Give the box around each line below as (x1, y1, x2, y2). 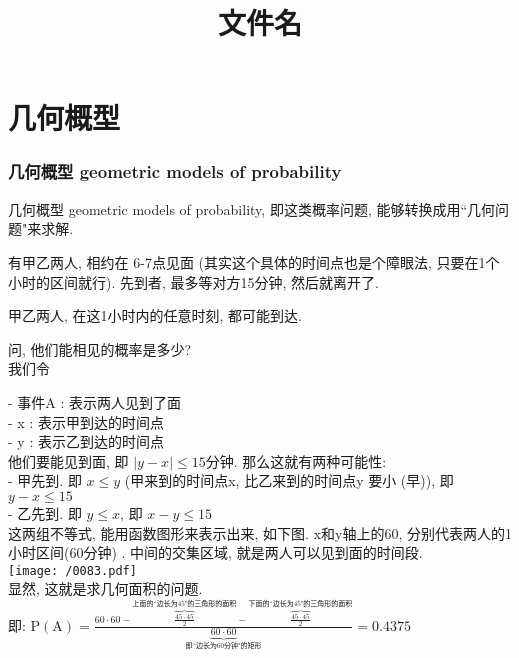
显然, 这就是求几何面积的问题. (8, 578, 203, 599)
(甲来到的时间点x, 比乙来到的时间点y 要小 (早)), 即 (124, 470, 454, 491)
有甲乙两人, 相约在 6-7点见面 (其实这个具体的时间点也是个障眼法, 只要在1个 (8, 251, 500, 272)
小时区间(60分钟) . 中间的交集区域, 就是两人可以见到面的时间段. (8, 542, 423, 563)
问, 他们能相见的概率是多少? (8, 338, 192, 359)
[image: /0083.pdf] (8, 563, 137, 578)
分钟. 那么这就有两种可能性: (205, 450, 387, 471)
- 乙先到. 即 (8, 502, 82, 523)
